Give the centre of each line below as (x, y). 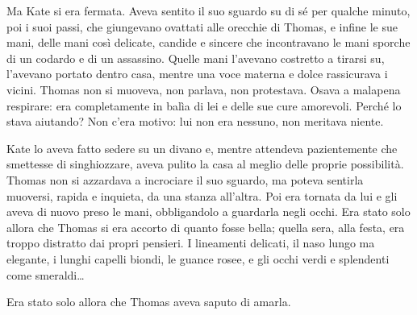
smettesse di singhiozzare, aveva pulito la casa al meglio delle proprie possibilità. (205, 164)
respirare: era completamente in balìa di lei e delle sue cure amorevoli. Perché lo (204, 105)
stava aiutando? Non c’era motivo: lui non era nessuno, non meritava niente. (195, 121)
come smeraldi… (46, 274)
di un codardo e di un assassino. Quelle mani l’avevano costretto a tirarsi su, (196, 58)
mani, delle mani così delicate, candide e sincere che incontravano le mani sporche (208, 42)
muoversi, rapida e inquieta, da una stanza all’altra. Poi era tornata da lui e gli (202, 195)
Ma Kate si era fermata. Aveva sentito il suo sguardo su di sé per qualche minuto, (208, 10)
